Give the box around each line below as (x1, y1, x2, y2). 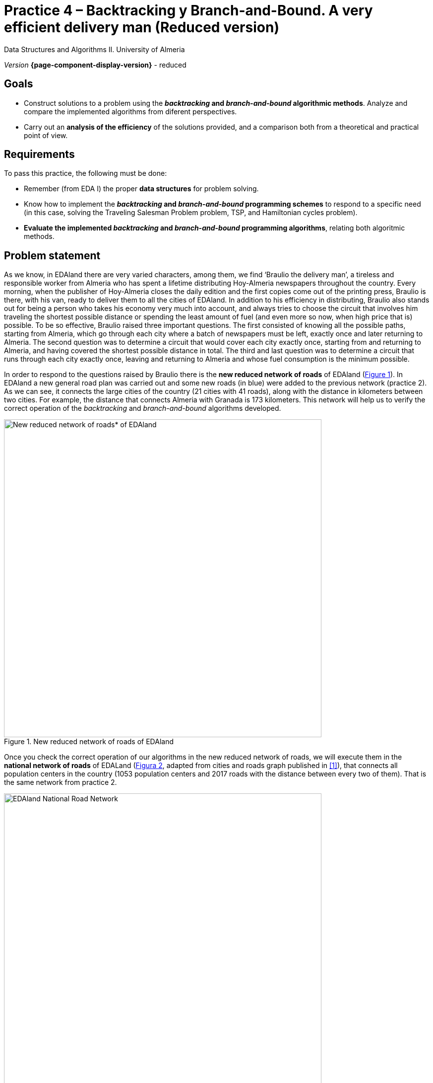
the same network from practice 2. (4, 778, 117, 787)
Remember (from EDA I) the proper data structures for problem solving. (24, 184, 259, 193)
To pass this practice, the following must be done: (4, 169, 167, 178)
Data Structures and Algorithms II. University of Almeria (4, 45, 185, 54)
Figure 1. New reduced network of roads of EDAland (4, 737, 174, 746)
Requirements (4, 148, 75, 161)
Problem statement (4, 249, 101, 262)
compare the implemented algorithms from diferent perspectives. (24, 107, 237, 116)
